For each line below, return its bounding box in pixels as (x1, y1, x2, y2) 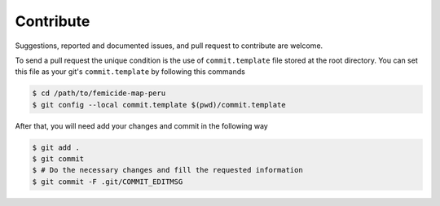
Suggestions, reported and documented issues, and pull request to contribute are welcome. (15, 41, 323, 50)
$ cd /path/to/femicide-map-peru (32, 89, 166, 98)
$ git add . (32, 142, 81, 152)
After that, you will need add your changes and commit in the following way (15, 121, 268, 130)
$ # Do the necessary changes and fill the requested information (32, 165, 303, 175)
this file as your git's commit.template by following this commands (15, 67, 246, 77)
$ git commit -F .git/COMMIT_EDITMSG (32, 177, 183, 186)
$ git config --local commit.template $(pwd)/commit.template (32, 100, 286, 109)
